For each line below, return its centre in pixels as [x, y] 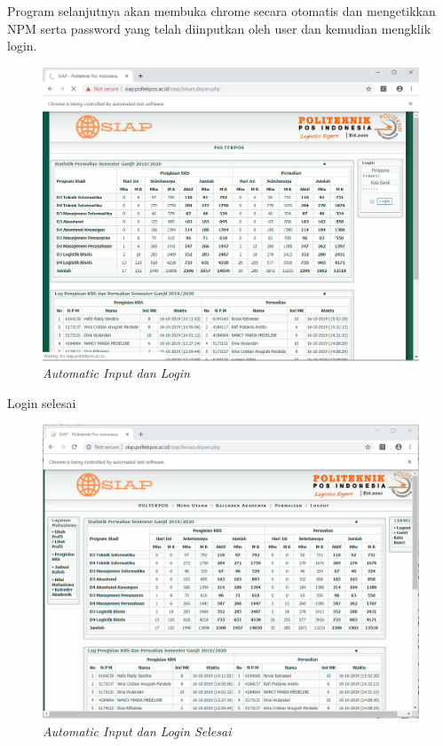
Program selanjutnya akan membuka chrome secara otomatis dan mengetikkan [221, 11]
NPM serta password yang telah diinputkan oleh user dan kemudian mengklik [219, 28]
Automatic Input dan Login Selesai [137, 731]
